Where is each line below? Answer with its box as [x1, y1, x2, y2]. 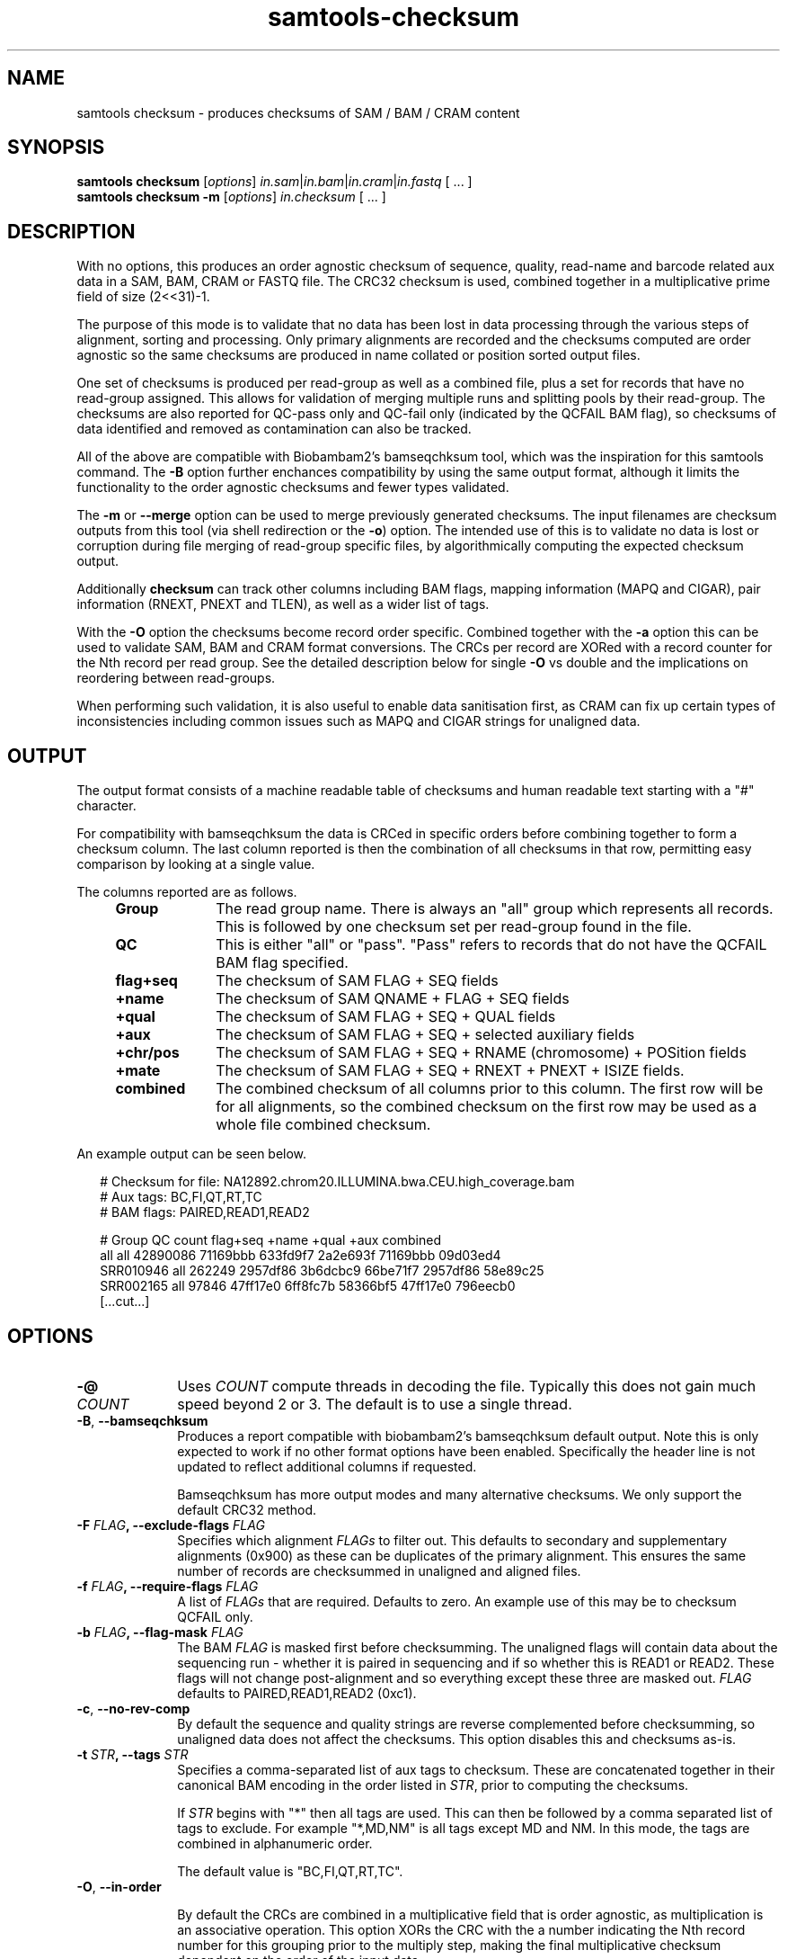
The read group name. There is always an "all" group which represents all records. [216, 899, 774, 918]
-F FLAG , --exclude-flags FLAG [76, 1516, 265, 1533]
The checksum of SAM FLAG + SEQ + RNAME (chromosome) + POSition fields [216, 1043, 747, 1062]
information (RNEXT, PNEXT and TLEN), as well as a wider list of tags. [76, 596, 490, 613]
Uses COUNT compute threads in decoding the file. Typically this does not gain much [177, 1376, 756, 1395]
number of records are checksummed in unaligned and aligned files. [177, 1562, 581, 1579]
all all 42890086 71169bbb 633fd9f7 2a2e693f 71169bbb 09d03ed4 [100, 1248, 501, 1264]
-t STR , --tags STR [76, 1746, 189, 1762]
